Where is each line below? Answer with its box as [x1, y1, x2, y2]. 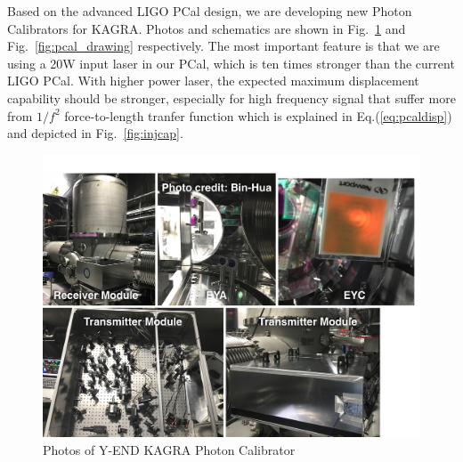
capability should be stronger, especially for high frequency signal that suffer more [7, 88, 456, 107]
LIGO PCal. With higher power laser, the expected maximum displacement [7, 71, 419, 90]
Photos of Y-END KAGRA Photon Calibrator [43, 440, 296, 458]
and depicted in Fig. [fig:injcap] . [7, 124, 183, 142]
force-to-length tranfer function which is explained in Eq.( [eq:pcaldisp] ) [64, 106, 452, 125]
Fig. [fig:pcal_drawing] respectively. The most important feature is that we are [7, 36, 440, 55]
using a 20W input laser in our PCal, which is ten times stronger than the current [7, 53, 455, 72]
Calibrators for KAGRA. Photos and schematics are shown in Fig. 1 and [7, 19, 406, 37]
